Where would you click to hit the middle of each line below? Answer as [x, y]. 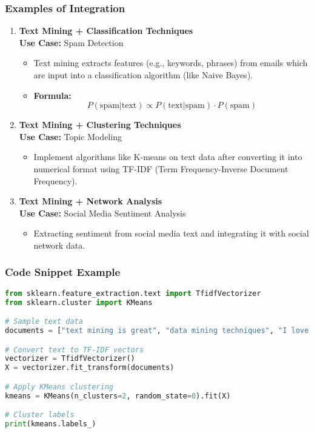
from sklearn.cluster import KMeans [79, 302]
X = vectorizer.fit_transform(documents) [90, 368]
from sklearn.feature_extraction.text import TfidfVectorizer [133, 293]
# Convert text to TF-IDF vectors [75, 350]
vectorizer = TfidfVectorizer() [70, 359]
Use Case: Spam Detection [71, 42]
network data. [59, 245]
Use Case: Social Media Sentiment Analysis [102, 213]
